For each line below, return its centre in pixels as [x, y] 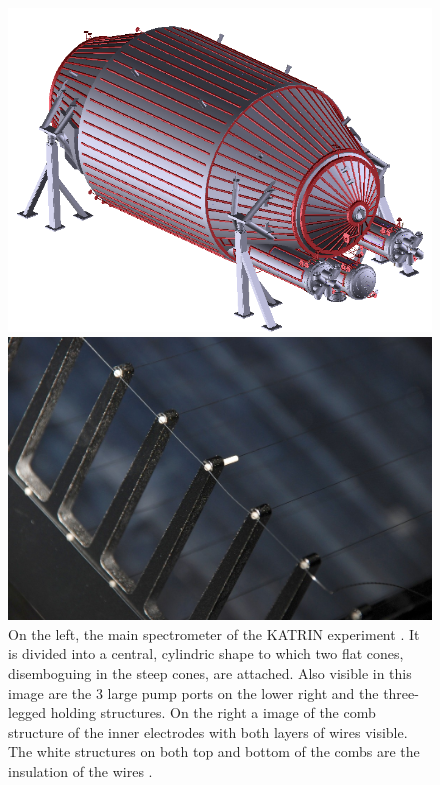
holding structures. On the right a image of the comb [213, 712]
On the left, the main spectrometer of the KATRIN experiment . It [214, 633]
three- [401, 692]
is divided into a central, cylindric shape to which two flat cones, [206, 653]
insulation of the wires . [80, 771]
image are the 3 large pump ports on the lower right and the [193, 692]
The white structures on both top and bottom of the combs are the [214, 751]
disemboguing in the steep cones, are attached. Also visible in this [210, 673]
